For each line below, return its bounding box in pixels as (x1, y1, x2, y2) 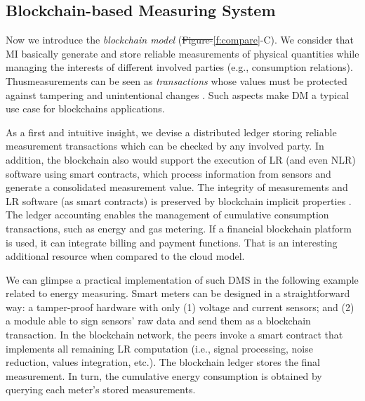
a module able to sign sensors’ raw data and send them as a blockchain (6, 313, 311, 328)
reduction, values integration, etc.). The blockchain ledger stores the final (6, 355, 320, 369)
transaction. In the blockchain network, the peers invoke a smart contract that (6, 327, 343, 342)
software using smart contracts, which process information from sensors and (6, 166, 331, 180)
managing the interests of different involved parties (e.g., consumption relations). (6, 60, 353, 74)
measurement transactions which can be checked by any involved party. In (6, 138, 324, 153)
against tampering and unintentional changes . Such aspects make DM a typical (6, 87, 350, 102)
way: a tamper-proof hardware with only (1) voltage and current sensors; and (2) (6, 299, 354, 314)
